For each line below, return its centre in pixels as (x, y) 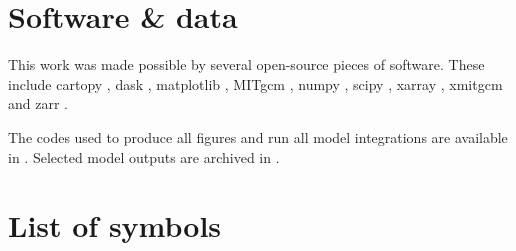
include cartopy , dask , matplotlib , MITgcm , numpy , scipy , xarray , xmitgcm (255, 83)
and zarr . (38, 103)
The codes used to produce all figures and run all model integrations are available (258, 136)
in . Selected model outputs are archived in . (144, 156)
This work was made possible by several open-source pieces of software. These (246, 64)
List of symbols (115, 225)
